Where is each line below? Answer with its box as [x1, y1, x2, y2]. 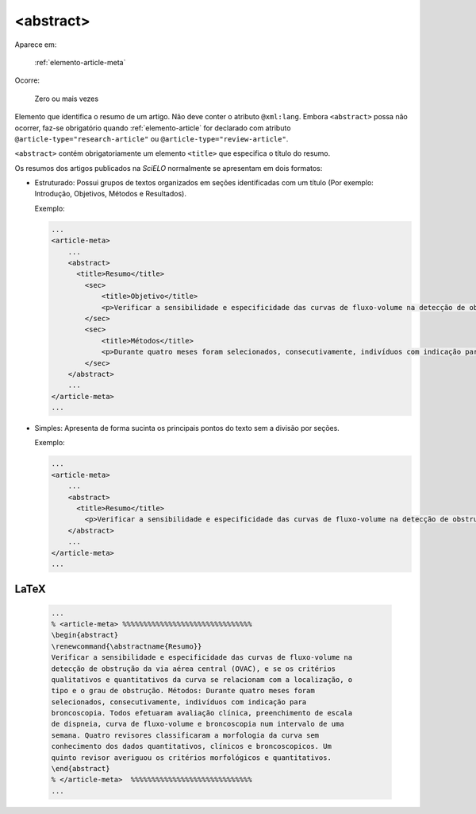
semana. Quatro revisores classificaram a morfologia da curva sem [51, 731, 320, 739]
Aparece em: [14, 40, 57, 49]
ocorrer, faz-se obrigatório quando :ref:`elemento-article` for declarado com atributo [14, 123, 291, 133]
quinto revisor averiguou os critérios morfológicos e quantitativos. [51, 753, 332, 762]
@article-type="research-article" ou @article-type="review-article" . [14, 134, 289, 143]
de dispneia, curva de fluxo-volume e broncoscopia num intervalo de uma [51, 719, 344, 729]
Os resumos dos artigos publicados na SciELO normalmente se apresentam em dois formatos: [14, 163, 323, 172]
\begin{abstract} [51, 630, 119, 640]
